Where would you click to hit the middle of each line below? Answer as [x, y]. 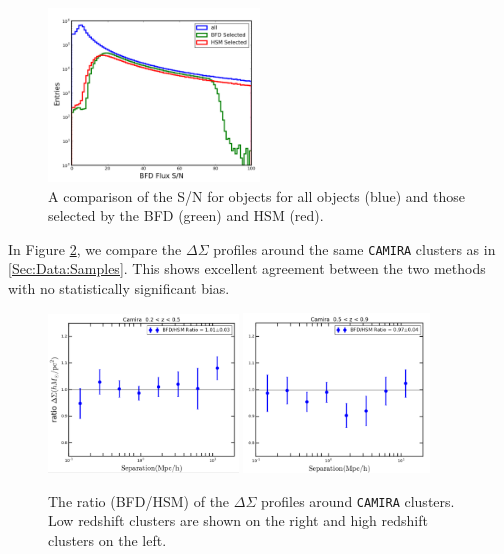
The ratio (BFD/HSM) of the [139, 500]
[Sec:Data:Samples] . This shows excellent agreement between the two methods [247, 268]
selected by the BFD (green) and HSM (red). [186, 215]
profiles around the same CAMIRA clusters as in [354, 248]
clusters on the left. [107, 539]
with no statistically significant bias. [119, 287]
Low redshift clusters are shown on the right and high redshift [238, 520]
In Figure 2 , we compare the [95, 248]
